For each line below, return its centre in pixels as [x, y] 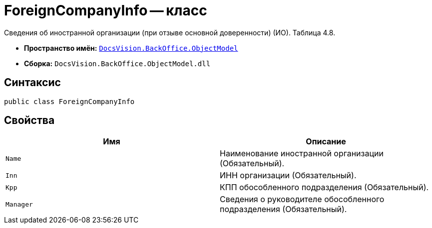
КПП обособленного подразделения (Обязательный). [324, 187]
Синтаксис [32, 83]
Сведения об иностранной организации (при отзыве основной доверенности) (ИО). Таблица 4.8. [170, 32]
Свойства [29, 120]
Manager [19, 204]
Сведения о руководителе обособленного [302, 199]
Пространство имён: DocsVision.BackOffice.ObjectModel [131, 48]
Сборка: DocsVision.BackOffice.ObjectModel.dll [117, 63]
